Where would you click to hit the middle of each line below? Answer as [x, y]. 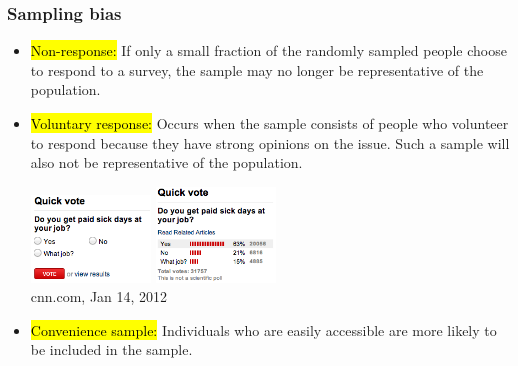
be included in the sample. [111, 349]
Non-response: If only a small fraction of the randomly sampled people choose [268, 50]
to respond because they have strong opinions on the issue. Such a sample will [270, 142]
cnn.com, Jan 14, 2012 [99, 296]
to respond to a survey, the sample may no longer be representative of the [257, 69]
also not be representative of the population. [166, 162]
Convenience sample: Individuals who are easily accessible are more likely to [263, 329]
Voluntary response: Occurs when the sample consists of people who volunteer [269, 123]
